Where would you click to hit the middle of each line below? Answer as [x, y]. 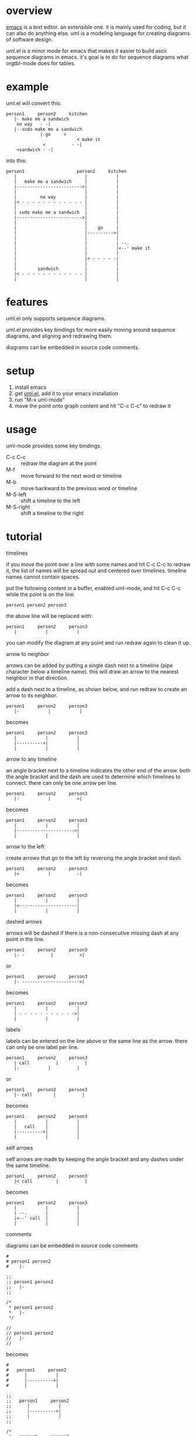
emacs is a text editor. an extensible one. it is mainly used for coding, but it [96, 27]
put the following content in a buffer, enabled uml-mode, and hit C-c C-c [94, 588]
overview [29, 11]
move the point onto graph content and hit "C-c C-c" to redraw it [92, 406]
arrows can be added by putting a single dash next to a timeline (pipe [90, 665]
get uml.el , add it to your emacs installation [66, 393]
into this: [17, 160]
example [27, 87]
